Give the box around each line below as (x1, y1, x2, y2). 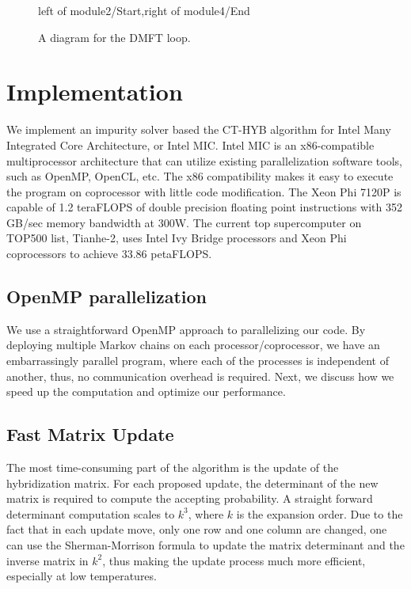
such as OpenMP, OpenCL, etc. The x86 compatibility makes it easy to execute (6, 168, 394, 184)
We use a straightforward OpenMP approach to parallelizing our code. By (6, 321, 366, 337)
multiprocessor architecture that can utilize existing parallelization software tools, (6, 152, 402, 169)
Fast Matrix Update (6, 422, 174, 446)
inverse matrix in (6, 552, 89, 568)
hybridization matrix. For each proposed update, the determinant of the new (6, 474, 379, 491)
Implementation (6, 75, 183, 108)
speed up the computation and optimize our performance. (6, 383, 286, 400)
